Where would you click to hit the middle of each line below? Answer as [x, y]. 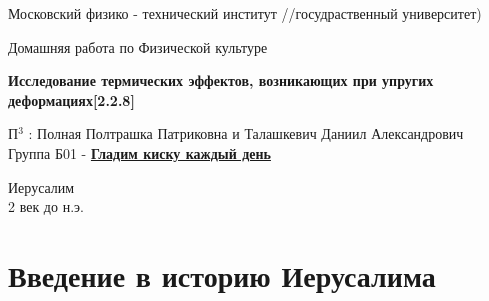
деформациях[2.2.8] [71, 99]
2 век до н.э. [46, 206]
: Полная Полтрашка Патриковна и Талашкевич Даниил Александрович [246, 133]
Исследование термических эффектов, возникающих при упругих [221, 80]
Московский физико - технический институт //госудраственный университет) [245, 13]
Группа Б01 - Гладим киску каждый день [139, 152]
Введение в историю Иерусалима [222, 274]
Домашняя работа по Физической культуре [138, 46]
